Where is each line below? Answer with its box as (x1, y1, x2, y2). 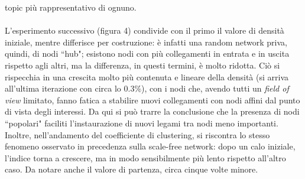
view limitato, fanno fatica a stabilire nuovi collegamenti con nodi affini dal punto (5, 93, 300, 106)
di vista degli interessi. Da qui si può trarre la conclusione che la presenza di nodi (5, 105, 300, 118)
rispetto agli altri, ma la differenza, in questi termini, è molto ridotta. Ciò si (5, 58, 280, 71)
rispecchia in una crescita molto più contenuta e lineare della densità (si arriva (5, 70, 288, 83)
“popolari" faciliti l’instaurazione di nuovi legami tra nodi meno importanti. (5, 116, 278, 129)
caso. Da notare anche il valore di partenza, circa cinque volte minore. (5, 163, 258, 175)
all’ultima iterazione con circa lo (5, 82, 121, 95)
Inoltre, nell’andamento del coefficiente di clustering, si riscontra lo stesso (5, 128, 270, 141)
